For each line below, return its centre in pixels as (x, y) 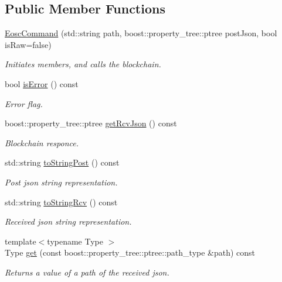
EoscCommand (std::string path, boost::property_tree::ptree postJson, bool (141, 33)
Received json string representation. (68, 221)
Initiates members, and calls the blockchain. (83, 64)
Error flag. (24, 103)
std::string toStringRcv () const (61, 202)
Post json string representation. (61, 182)
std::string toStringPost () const (62, 162)
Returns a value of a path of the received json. (87, 272)
